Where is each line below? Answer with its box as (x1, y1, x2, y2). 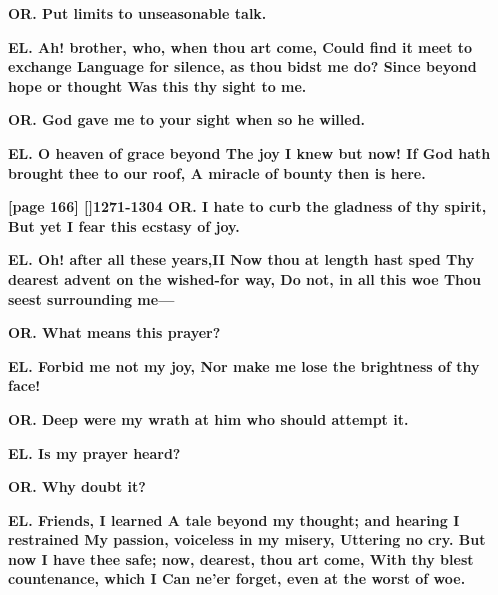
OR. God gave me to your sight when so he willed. (8, 109, 366, 130)
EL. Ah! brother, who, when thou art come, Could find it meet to (8, 36, 473, 57)
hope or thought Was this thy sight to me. (8, 75, 307, 96)
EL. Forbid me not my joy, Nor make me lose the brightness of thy (8, 355, 480, 376)
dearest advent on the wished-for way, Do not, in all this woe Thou (8, 268, 482, 289)
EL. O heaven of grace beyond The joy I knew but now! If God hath (8, 142, 491, 163)
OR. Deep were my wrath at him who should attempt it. (8, 408, 409, 429)
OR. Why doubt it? (8, 476, 146, 497)
